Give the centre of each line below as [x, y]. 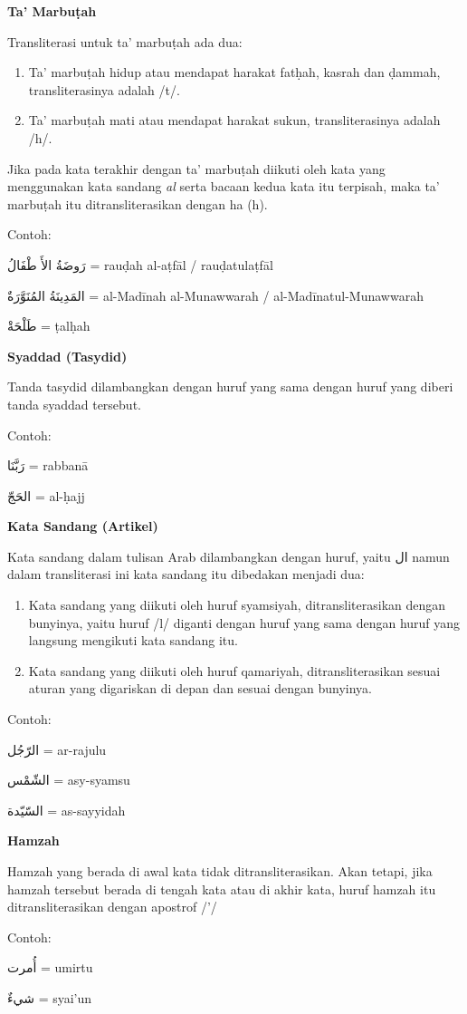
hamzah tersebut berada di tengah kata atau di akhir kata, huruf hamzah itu [222, 888]
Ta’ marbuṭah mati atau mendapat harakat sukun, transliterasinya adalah [234, 120]
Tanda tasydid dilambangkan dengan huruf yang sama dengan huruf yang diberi [230, 386]
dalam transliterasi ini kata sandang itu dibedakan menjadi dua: [186, 574]
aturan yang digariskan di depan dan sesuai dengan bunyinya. [200, 688]
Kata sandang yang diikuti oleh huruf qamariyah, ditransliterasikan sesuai [234, 670]
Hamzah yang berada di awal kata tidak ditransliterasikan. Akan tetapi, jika [220, 871]
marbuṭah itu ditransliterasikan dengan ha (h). [138, 203]
